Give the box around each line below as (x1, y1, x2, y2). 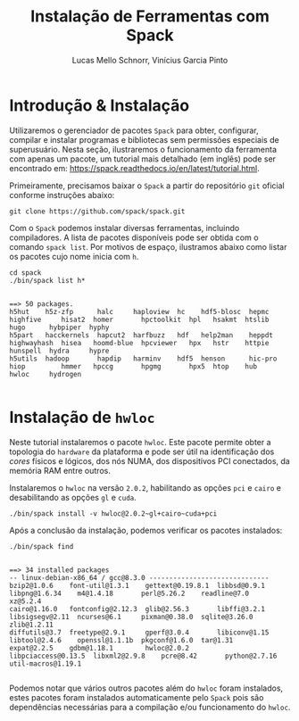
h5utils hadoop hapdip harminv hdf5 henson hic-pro (9, 354, 278, 363)
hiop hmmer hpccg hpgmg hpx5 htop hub (9, 361, 257, 371)
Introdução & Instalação (9, 95, 190, 115)
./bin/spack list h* (9, 276, 87, 285)
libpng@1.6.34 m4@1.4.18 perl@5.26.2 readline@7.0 (9, 589, 250, 598)
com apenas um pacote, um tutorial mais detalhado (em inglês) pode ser (9, 153, 277, 164)
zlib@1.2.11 (9, 620, 54, 629)
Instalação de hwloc (9, 407, 155, 427)
